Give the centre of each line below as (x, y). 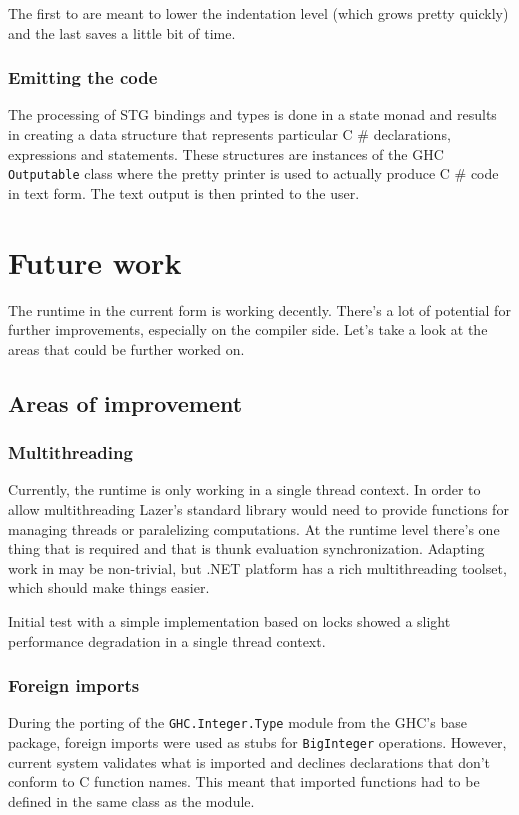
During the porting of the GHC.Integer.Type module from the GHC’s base (237, 722)
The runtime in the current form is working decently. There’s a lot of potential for (259, 309)
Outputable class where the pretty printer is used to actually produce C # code (253, 173)
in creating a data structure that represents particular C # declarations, (229, 134)
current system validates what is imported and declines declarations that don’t (249, 761)
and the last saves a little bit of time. (122, 32)
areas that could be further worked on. (126, 348)
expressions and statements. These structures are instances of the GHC (226, 153)
